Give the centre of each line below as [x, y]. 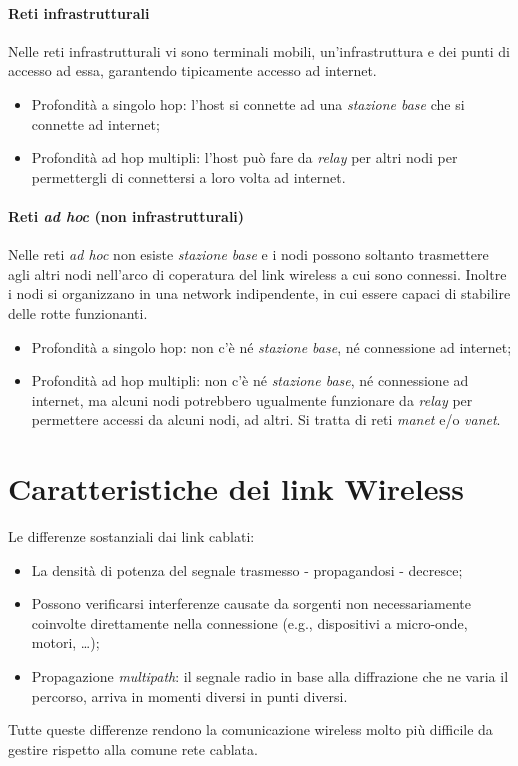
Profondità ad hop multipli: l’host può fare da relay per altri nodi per [244, 157]
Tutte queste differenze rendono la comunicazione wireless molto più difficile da [250, 729]
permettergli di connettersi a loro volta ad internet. [188, 176]
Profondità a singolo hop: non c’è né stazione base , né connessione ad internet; [271, 346]
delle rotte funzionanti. [78, 312]
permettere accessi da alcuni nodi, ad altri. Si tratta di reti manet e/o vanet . [266, 419]
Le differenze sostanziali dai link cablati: [131, 536]
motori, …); [65, 642]
